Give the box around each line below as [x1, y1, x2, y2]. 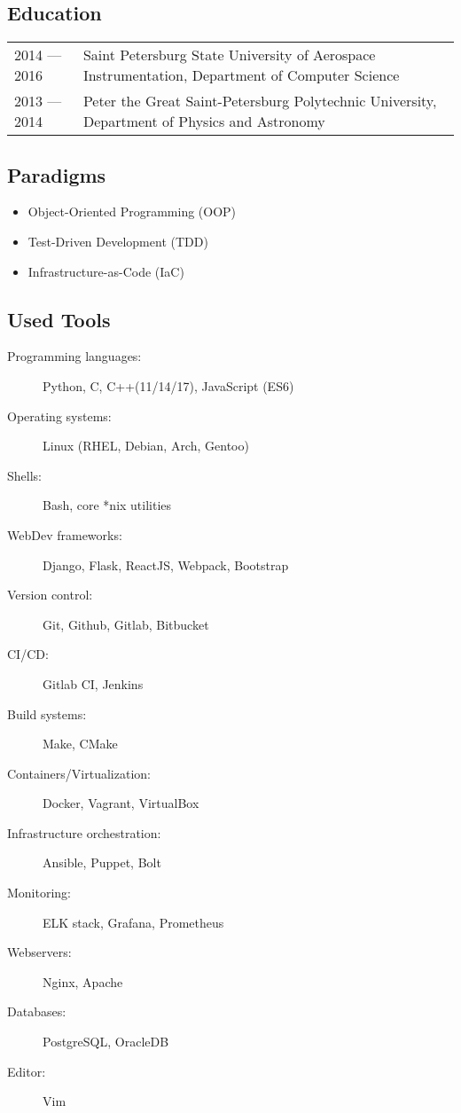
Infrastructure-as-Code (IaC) [27, 262, 184, 280]
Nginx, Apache [43, 972, 123, 991]
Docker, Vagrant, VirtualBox [43, 794, 199, 812]
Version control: [7, 585, 93, 604]
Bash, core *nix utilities [43, 496, 172, 514]
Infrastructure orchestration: [7, 823, 161, 842]
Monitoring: [7, 883, 72, 902]
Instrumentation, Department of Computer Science [82, 65, 400, 86]
